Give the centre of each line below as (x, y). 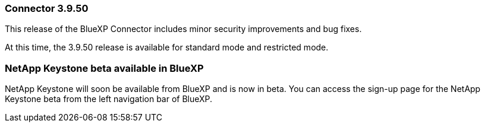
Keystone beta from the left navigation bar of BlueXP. (109, 99)
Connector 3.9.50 (47, 8)
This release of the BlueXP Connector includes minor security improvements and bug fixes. (183, 29)
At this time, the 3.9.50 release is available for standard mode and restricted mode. (167, 47)
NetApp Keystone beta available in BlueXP (104, 68)
